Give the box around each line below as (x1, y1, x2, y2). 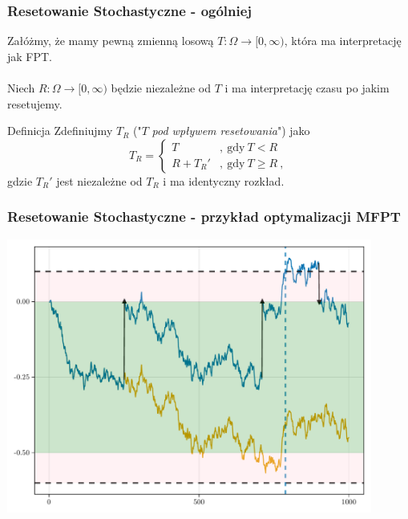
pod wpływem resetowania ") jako (151, 122, 310, 139)
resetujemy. (7, 95, 63, 112)
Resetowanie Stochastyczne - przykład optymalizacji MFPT (7, 206, 401, 227)
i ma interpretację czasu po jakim (224, 80, 390, 96)
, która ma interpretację (284, 32, 402, 49)
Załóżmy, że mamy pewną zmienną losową (7, 32, 214, 49)
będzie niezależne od (111, 80, 211, 96)
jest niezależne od (56, 172, 143, 189)
